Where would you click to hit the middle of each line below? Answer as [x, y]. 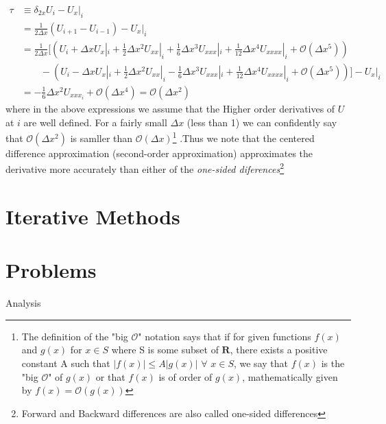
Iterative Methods [93, 216]
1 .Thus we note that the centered [243, 137]
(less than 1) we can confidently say [262, 122]
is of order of [185, 376]
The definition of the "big [75, 336]
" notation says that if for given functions [225, 336]
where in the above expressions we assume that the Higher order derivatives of [170, 108]
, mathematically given [290, 376]
